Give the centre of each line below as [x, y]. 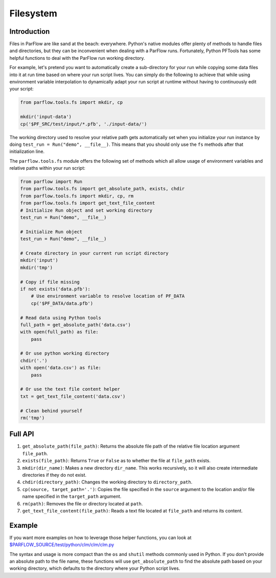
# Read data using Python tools [61, 318]
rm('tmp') [32, 418]
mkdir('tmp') [37, 268]
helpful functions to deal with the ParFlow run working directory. [77, 58]
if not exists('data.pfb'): [55, 289]
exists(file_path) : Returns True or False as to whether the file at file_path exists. [116, 461]
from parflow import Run [51, 182]
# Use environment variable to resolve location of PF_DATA [108, 296]
